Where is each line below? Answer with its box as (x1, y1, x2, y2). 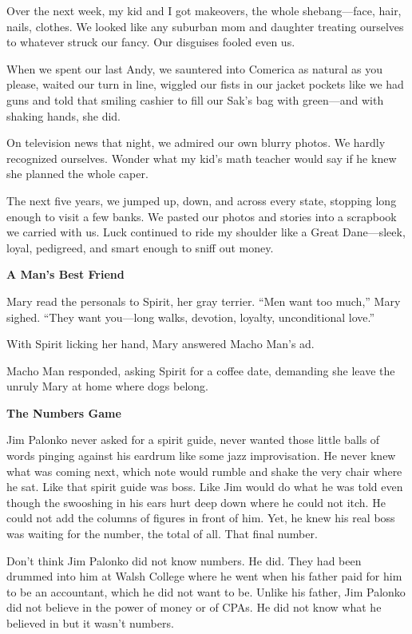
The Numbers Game (6, 404, 121, 421)
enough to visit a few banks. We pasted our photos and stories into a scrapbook (6, 208, 397, 224)
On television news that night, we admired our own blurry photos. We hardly (6, 134, 386, 151)
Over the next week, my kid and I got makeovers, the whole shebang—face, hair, (6, 2, 402, 18)
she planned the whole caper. (6, 165, 149, 182)
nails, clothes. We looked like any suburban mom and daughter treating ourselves (6, 18, 404, 34)
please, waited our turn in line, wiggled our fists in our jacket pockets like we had (6, 76, 404, 93)
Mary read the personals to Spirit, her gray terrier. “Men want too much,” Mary (6, 292, 401, 309)
